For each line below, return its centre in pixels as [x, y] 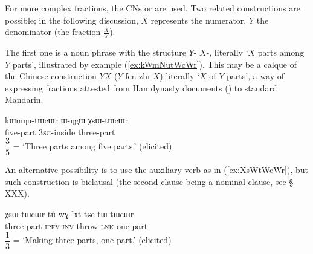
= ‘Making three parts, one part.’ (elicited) [92, 240]
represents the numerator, [198, 20]
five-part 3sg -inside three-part [60, 132]
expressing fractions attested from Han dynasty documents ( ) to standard [141, 87]
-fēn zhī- [137, 76]
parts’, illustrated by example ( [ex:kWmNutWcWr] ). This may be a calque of [154, 64]
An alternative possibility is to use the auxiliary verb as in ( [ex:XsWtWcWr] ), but [156, 170]
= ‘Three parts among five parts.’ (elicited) [92, 146]
